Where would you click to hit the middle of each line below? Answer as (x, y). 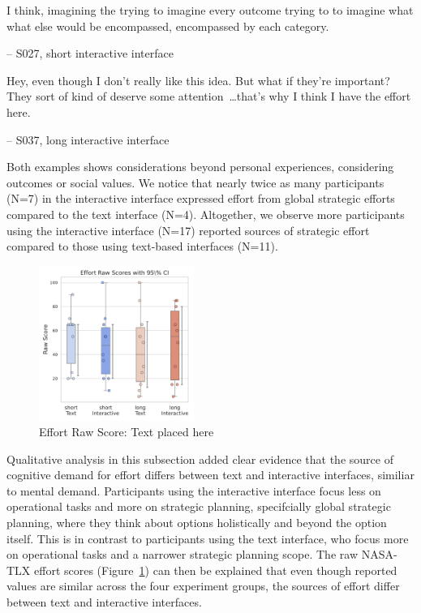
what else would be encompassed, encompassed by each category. (168, 26)
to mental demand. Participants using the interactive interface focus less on (194, 490)
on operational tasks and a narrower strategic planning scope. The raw (182, 554)
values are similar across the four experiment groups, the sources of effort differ (203, 586)
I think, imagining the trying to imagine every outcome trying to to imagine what (210, 10)
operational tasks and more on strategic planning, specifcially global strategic (199, 506)
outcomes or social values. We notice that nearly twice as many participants (195, 182)
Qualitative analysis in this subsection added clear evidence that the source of (200, 459)
